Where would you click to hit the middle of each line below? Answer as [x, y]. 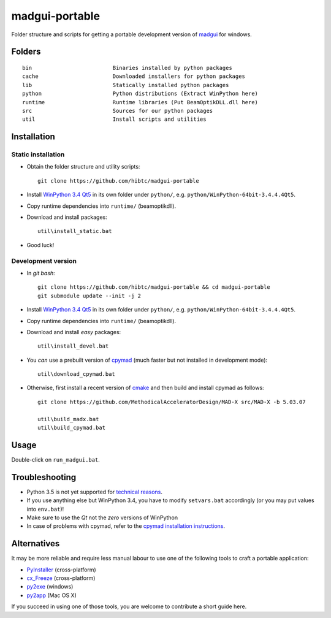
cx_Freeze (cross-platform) [61, 578]
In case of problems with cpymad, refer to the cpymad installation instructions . [126, 526]
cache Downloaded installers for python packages [134, 76]
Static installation [38, 154]
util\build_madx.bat [68, 419]
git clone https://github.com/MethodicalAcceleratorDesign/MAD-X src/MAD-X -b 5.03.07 [172, 402]
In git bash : [41, 273]
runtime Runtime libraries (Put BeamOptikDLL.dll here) [140, 102]
